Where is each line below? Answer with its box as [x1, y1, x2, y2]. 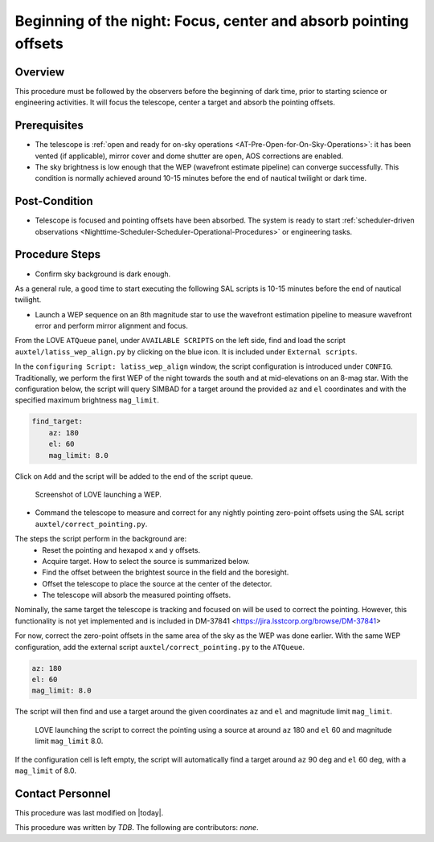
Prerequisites [14, 119, 84, 133]
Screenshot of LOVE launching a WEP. [35, 489, 162, 499]
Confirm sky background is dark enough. [35, 269, 171, 279]
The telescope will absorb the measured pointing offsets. [42, 591, 231, 600]
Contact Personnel [14, 787, 111, 800]
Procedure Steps [14, 247, 100, 261]
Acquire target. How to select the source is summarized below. [42, 556, 250, 566]
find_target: [31, 417, 84, 426]
